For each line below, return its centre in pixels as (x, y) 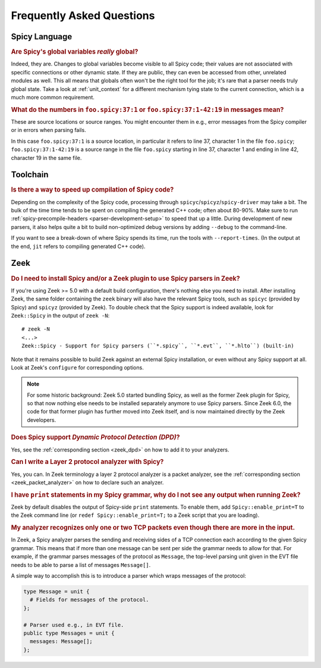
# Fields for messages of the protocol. (89, 600)
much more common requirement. (53, 97)
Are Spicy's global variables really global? (75, 52)
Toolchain (30, 175)
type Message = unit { (56, 592)
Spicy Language (42, 37)
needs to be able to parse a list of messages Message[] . (81, 564)
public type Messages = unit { (69, 633)
